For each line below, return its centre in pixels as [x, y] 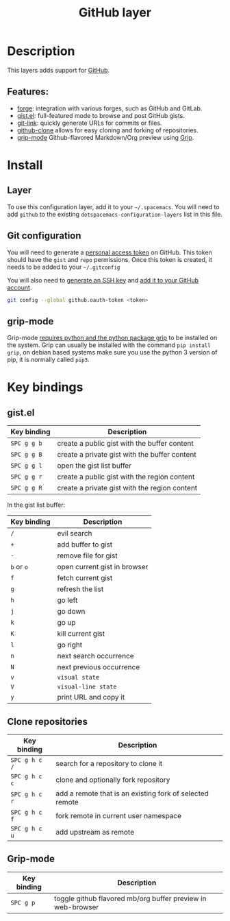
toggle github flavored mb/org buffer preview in [130, 898]
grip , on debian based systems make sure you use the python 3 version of [112, 352]
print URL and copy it [91, 697]
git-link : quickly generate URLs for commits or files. [89, 123]
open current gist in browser [103, 567]
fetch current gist [85, 578]
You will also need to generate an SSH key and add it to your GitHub [103, 280]
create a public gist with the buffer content [125, 444]
